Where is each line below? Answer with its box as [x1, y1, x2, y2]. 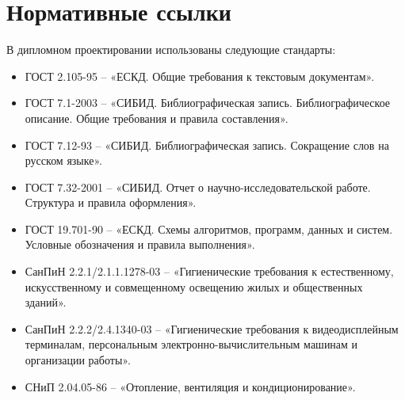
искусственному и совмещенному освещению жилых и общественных [25, 278, 363, 295]
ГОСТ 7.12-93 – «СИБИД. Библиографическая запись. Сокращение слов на [25, 136, 389, 153]
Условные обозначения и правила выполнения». [25, 236, 255, 253]
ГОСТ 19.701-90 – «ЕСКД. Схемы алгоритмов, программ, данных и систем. [25, 220, 393, 237]
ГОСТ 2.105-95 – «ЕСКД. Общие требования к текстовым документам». [25, 67, 375, 84]
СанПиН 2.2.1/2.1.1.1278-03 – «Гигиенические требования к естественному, [25, 263, 394, 280]
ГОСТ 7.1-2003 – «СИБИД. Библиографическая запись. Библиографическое [25, 94, 391, 111]
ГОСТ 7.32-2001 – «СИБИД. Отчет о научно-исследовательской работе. [25, 178, 371, 195]
